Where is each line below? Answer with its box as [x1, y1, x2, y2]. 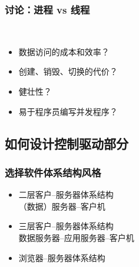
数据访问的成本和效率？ [18, 45, 110, 57]
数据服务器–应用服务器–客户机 [18, 231, 134, 243]
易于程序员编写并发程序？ [18, 105, 118, 117]
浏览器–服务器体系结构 [18, 251, 105, 263]
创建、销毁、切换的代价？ [18, 65, 118, 78]
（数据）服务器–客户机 [18, 200, 105, 212]
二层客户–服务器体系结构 [18, 188, 114, 201]
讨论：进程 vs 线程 [5, 2, 90, 17]
